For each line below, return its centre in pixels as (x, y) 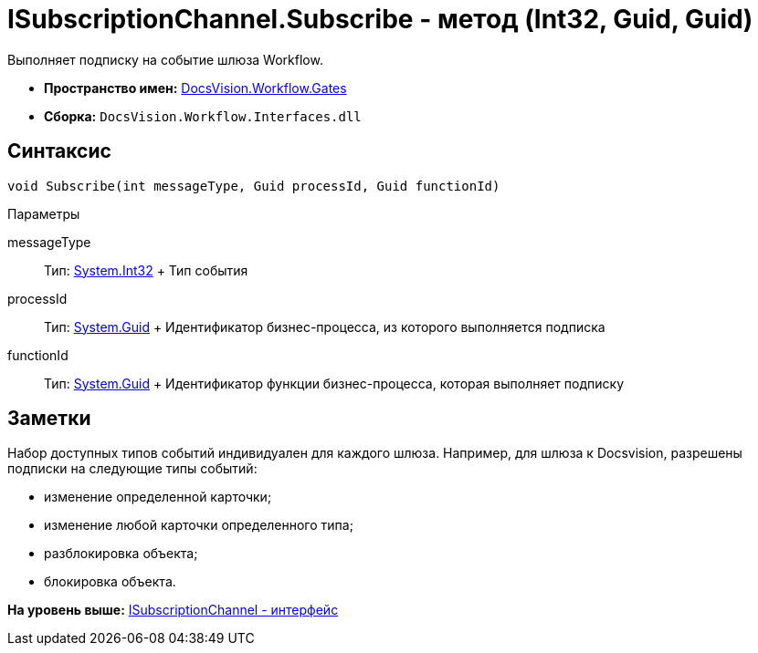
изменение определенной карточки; (158, 497)
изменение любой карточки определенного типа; (199, 525)
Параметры (44, 213)
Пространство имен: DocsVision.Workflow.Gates (195, 88)
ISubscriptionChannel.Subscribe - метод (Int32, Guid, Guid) (380, 19)
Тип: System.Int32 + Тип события (146, 270)
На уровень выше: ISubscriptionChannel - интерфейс (173, 610)
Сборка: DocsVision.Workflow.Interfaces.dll (203, 116)
